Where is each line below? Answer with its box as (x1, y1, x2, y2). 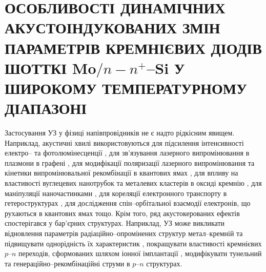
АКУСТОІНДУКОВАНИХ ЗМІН (5, 17, 220, 38)
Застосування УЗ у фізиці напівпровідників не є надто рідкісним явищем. (5, 127, 235, 138)
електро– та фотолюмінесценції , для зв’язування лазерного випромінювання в (5, 147, 250, 158)
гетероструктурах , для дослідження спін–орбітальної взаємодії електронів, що (5, 198, 251, 208)
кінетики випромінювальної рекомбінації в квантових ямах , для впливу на (5, 167, 238, 178)
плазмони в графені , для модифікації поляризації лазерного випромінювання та (5, 157, 255, 168)
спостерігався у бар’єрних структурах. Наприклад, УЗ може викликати (5, 218, 224, 228)
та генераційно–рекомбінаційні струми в (5, 258, 130, 268)
